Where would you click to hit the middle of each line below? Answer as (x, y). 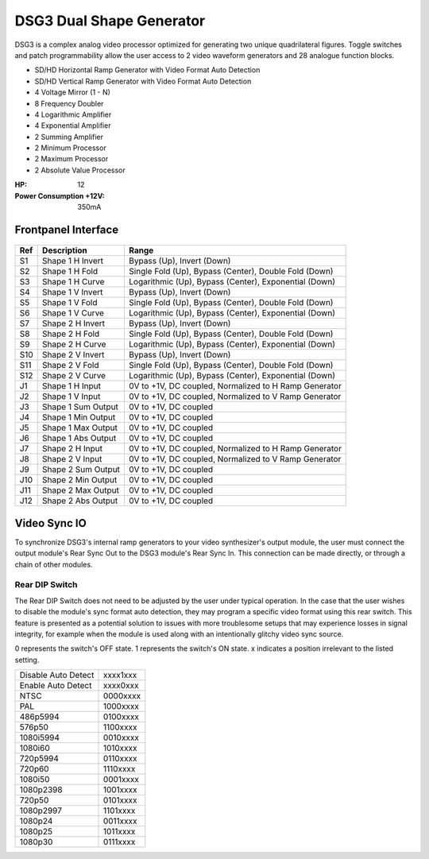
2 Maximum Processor (71, 159)
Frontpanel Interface (67, 229)
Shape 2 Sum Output (81, 470)
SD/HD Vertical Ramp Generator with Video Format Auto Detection (143, 81)
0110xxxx (120, 759)
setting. (27, 660)
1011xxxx (119, 832)
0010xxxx (121, 737)
